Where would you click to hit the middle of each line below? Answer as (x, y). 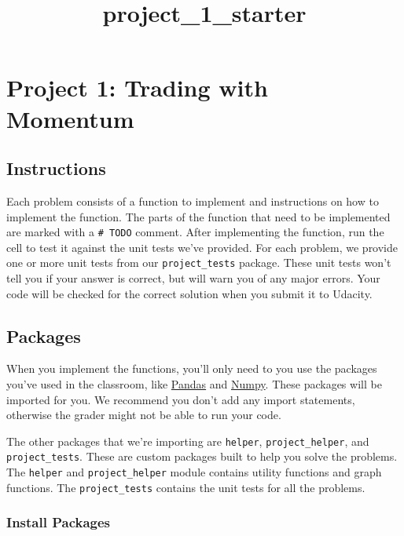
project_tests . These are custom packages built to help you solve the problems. (202, 456)
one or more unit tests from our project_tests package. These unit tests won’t (199, 263)
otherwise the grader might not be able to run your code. (144, 415)
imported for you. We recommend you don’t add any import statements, (181, 399)
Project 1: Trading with (137, 88)
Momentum (70, 118)
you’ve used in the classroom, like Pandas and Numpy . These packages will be (194, 384)
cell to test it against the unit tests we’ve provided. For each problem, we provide (202, 247)
